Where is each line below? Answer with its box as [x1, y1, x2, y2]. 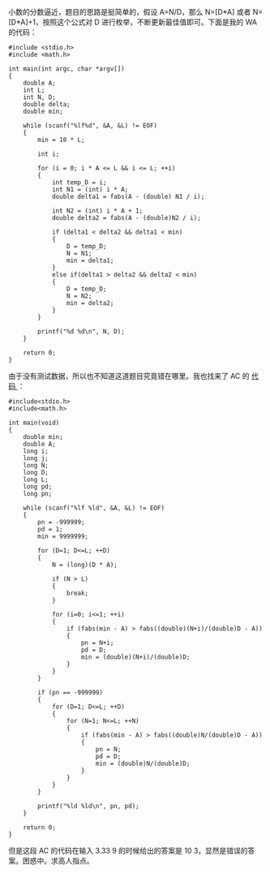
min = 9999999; [37, 532, 89, 540]
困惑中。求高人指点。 [22, 856, 94, 866]
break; [66, 589, 89, 597]
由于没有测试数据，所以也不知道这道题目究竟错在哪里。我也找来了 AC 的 [8, 372, 250, 381]
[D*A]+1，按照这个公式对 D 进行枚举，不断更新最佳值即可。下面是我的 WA [8, 17, 258, 27]
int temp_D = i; [51, 178, 107, 187]
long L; [23, 475, 49, 484]
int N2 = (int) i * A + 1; [51, 207, 144, 215]
